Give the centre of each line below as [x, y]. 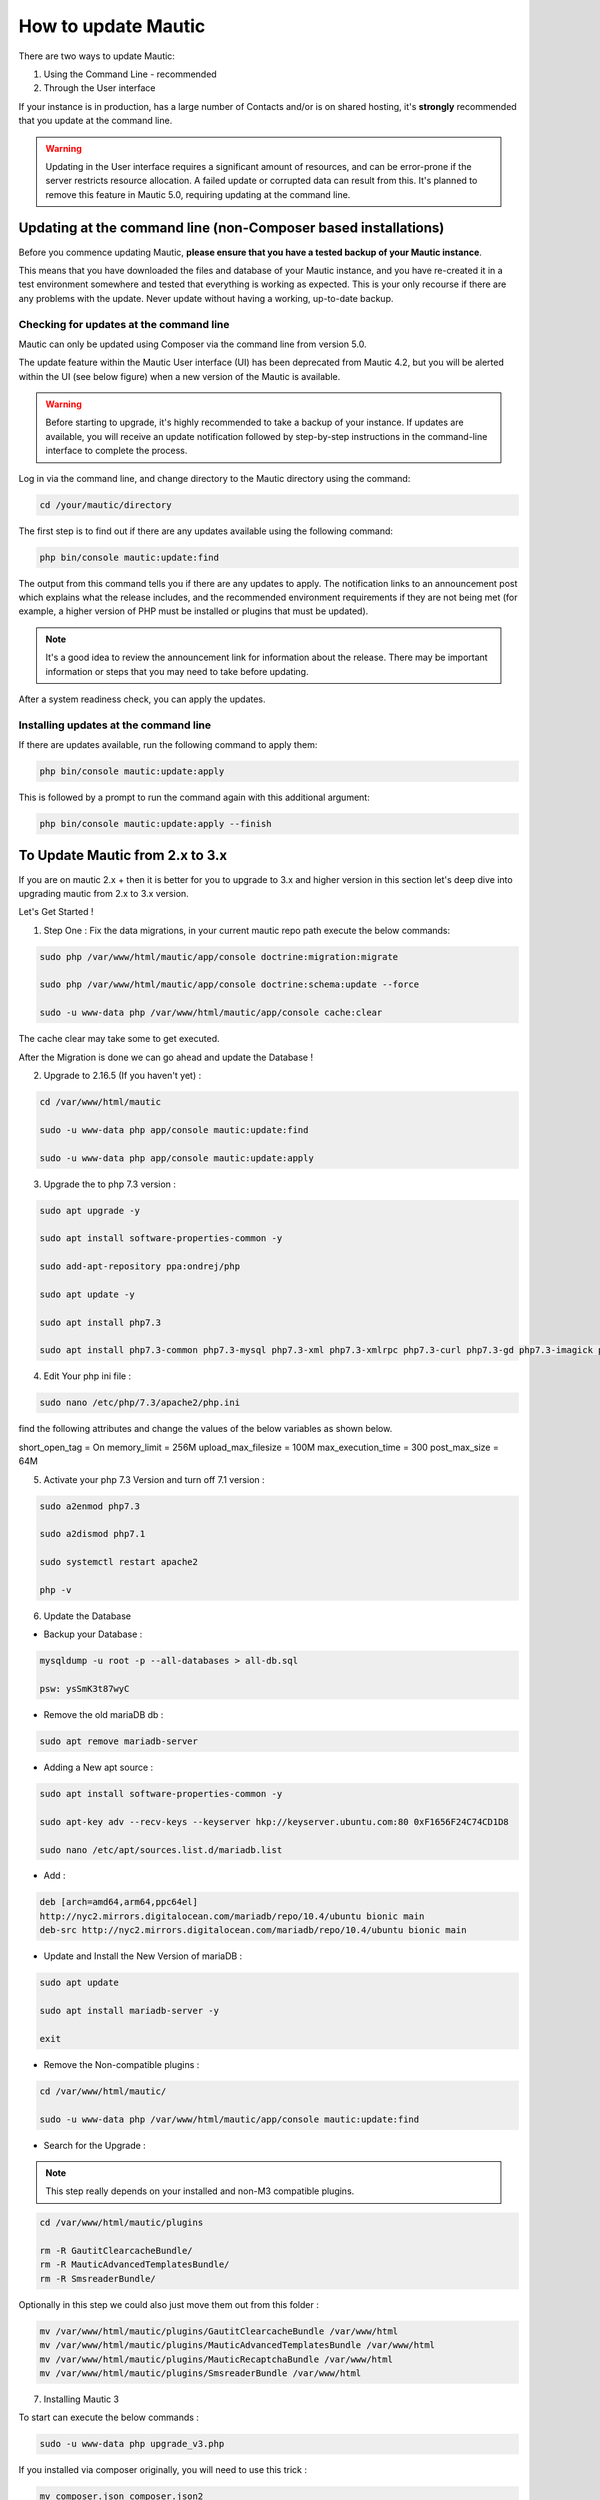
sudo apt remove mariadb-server [119, 1741]
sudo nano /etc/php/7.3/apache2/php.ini [139, 1403]
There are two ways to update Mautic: [96, 56]
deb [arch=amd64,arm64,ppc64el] [119, 1902]
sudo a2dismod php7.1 [92, 1534]
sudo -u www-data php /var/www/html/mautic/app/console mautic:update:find [229, 2119]
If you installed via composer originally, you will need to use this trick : [162, 2470]
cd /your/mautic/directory [105, 504]
